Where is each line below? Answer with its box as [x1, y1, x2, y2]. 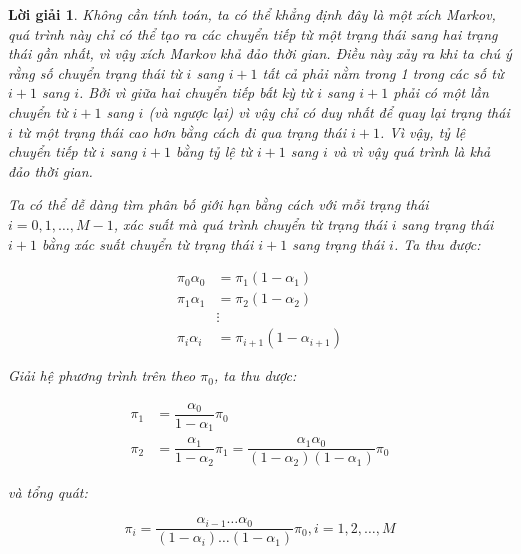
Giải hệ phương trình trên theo [8, 365, 196, 386]
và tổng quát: [8, 482, 88, 503]
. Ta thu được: [393, 233, 481, 254]
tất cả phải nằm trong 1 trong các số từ [262, 62, 504, 83]
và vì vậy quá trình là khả [332, 141, 491, 162]
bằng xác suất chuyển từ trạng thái [41, 233, 254, 254]
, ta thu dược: [213, 365, 297, 386]
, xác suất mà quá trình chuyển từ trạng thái [113, 213, 387, 234]
